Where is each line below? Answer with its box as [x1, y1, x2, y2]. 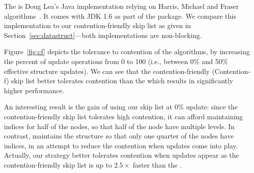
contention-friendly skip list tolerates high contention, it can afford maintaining [4, 111, 243, 121]
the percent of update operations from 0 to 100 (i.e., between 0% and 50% [4, 56, 228, 66]
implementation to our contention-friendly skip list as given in [4, 20, 191, 31]
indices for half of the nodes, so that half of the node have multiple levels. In [4, 121, 235, 131]
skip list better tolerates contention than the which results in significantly [11, 75, 233, 86]
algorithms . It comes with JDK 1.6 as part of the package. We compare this [4, 10, 236, 21]
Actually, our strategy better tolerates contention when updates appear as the [4, 150, 239, 160]
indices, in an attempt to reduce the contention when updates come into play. [4, 140, 238, 150]
